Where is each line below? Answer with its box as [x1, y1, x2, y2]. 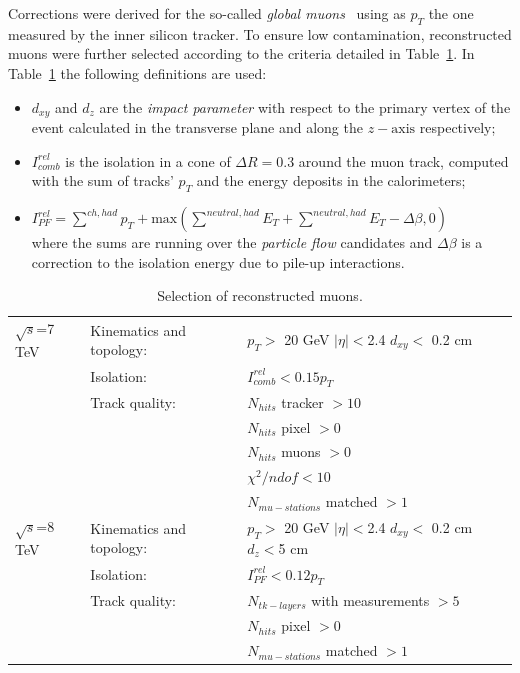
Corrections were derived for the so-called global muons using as [8, 3, 406, 23]
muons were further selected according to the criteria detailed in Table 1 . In [8, 43, 475, 64]
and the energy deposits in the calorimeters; [196, 170, 466, 191]
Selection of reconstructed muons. [157, 285, 363, 306]
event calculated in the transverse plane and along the [31, 117, 363, 138]
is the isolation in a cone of [65, 150, 231, 171]
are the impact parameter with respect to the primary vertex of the [99, 96, 511, 117]
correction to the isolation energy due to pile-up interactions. [31, 251, 405, 272]
